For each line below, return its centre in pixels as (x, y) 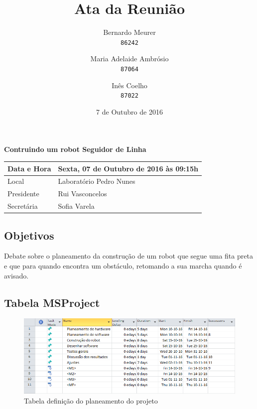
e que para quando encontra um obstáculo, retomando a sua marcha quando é (123, 265)
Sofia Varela (76, 206)
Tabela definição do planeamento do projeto (91, 400)
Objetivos (29, 235)
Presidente (23, 194)
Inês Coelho (129, 85)
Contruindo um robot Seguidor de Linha (75, 149)
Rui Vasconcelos (82, 194)
